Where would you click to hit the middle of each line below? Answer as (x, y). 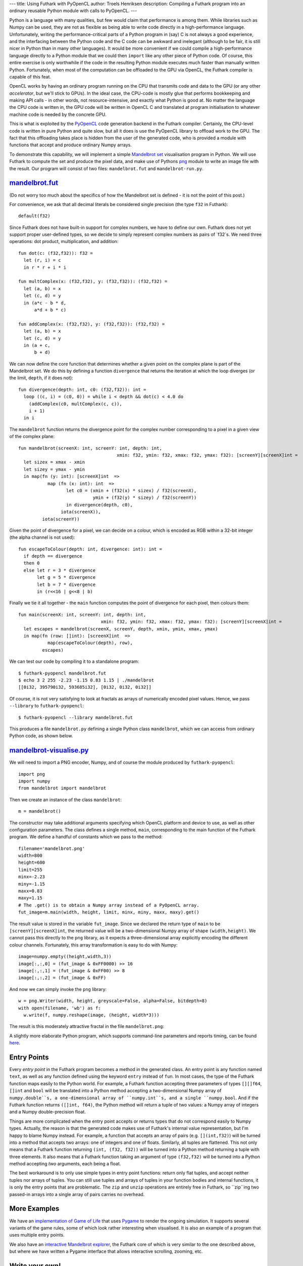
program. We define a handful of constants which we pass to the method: (86, 837)
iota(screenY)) (61, 519)
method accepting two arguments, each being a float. (65, 1164)
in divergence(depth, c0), (99, 505)
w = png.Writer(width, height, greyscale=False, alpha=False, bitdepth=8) (113, 1001)
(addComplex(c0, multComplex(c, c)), (75, 404)
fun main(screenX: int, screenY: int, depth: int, (82, 615)
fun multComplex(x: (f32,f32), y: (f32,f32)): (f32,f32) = (93, 282)
